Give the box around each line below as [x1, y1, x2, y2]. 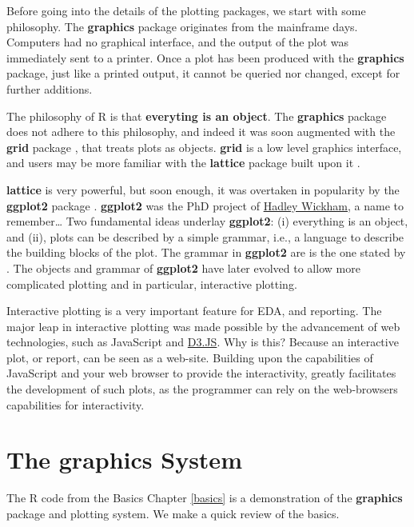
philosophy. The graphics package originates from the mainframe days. [6, 18, 358, 34]
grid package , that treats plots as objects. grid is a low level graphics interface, [6, 138, 402, 155]
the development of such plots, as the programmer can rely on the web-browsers [6, 381, 398, 397]
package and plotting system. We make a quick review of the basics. [6, 505, 340, 521]
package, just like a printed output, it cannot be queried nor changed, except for [6, 65, 400, 82]
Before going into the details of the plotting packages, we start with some [6, 2, 366, 18]
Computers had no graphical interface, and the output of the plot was [6, 34, 349, 50]
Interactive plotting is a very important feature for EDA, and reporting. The [6, 302, 382, 319]
